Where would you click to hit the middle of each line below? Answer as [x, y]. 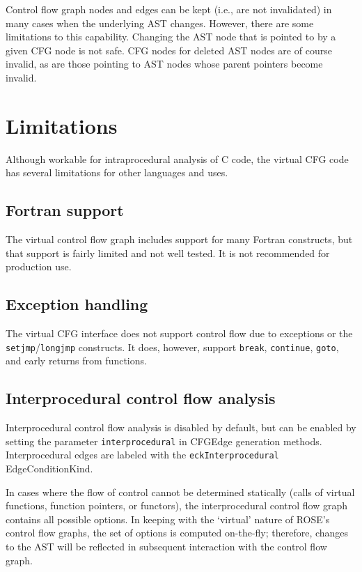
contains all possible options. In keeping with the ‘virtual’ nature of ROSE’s [168, 519]
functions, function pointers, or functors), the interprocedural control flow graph [177, 505]
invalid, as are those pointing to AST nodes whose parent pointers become [164, 64]
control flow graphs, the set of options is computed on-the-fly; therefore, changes [177, 533]
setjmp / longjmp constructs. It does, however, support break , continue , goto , [172, 347]
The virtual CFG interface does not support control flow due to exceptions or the [179, 333]
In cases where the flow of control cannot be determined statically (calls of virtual [180, 492]
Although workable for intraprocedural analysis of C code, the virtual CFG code [177, 159]
